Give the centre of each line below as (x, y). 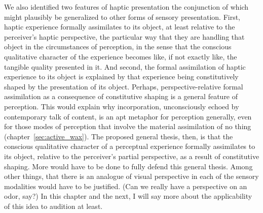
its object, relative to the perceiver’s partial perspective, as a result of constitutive (132, 156)
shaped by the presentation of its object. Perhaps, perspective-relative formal (124, 86)
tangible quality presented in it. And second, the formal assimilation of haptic (125, 66)
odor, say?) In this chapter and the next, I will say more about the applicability (128, 196)
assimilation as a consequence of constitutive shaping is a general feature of (121, 96)
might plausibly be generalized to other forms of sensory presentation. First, (122, 17)
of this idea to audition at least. (53, 206)
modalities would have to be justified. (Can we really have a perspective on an (126, 186)
